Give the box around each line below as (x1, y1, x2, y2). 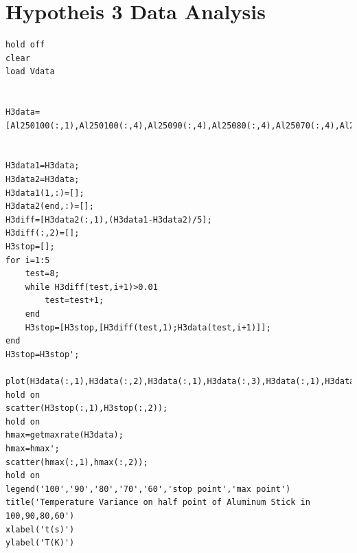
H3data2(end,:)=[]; (5, 201, 94, 212)
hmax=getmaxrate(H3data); (5, 430, 124, 440)
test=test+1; (45, 295, 104, 306)
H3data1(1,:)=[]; (5, 188, 84, 198)
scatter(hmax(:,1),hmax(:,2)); (5, 457, 148, 467)
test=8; (25, 269, 60, 279)
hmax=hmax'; (5, 443, 60, 453)
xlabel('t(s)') (5, 524, 75, 534)
